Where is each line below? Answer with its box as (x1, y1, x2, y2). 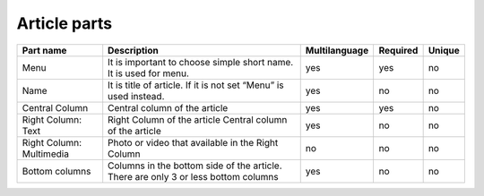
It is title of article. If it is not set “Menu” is (108, 79, 284, 91)
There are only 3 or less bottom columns (108, 170, 279, 183)
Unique (428, 44, 461, 56)
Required (378, 44, 419, 56)
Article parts (16, 13, 112, 33)
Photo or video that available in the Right (108, 136, 279, 149)
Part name (22, 44, 67, 56)
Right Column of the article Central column (108, 113, 288, 125)
